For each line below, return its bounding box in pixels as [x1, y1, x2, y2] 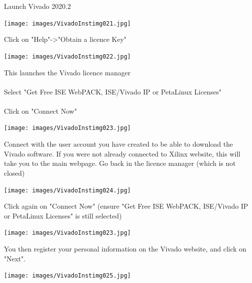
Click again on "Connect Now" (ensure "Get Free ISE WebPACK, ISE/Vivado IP [4, 201, 249, 211]
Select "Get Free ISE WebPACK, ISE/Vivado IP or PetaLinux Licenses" [4, 86, 222, 96]
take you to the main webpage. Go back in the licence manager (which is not [4, 158, 236, 168]
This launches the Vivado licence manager [4, 67, 131, 77]
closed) [4, 167, 25, 178]
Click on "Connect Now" [4, 105, 77, 116]
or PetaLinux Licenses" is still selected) [4, 210, 122, 220]
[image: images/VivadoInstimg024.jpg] [4, 187, 131, 194]
